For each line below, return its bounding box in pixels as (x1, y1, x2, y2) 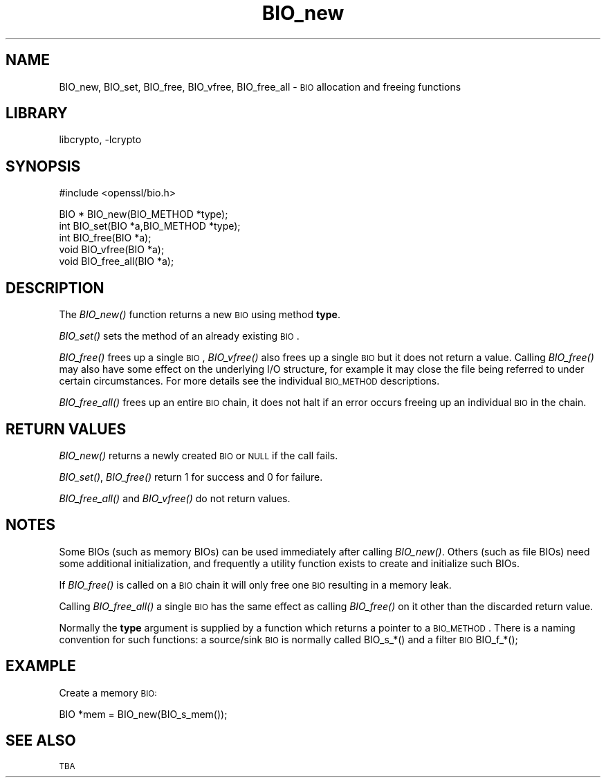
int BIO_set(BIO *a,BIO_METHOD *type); (59, 220, 241, 232)
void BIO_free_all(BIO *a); (59, 255, 174, 268)
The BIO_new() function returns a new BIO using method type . (59, 308, 340, 321)
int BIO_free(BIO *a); (59, 232, 151, 244)
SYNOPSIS (6, 157, 81, 175)
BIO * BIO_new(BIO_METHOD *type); (59, 208, 228, 221)
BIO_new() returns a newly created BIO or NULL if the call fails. (59, 449, 338, 461)
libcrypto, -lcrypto (59, 133, 142, 146)
